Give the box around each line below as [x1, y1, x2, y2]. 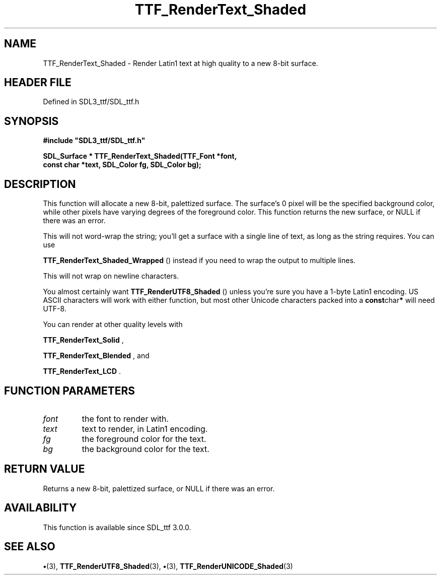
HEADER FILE [4, 76, 71, 89]
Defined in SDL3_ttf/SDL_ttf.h [43, 97, 139, 106]
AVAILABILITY [4, 501, 77, 514]
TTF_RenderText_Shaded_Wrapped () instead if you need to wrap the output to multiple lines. [43, 256, 356, 265]
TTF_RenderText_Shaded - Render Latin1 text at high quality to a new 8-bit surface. [43, 58, 318, 68]
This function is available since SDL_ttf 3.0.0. [43, 523, 191, 532]
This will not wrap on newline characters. [43, 272, 179, 281]
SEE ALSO [4, 540, 55, 553]
